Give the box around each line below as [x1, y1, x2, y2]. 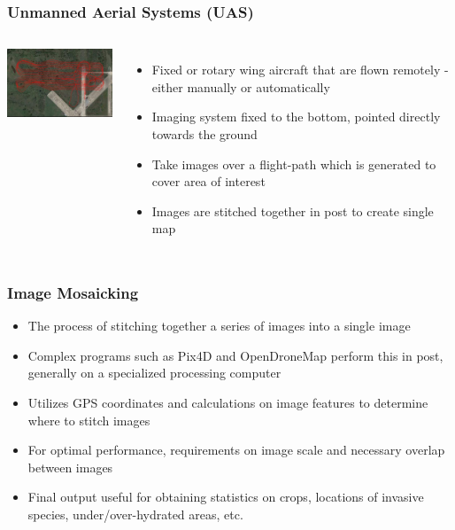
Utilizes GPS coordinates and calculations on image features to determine [27, 393, 428, 411]
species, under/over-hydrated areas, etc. [27, 504, 243, 523]
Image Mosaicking [7, 281, 139, 303]
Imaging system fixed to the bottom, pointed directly [151, 107, 441, 126]
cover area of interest [151, 172, 266, 191]
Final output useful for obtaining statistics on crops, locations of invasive [27, 487, 424, 506]
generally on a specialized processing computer [27, 363, 281, 382]
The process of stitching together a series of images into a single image [27, 316, 411, 335]
